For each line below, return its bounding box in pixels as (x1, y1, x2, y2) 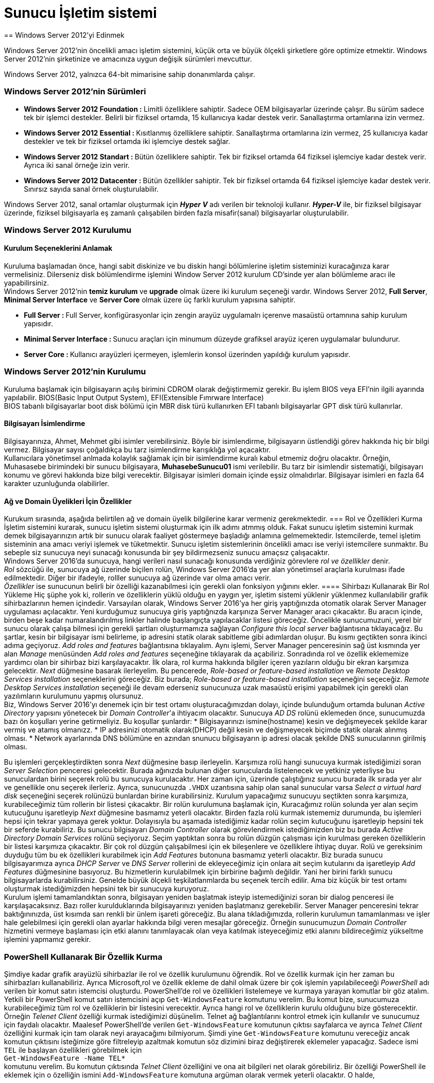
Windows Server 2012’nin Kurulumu (4, 366, 146, 377)
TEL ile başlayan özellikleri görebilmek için (4, 1046, 142, 1055)
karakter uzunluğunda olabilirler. (4, 479, 109, 488)
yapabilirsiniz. (4, 279, 49, 288)
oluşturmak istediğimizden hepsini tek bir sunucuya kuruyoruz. (4, 884, 209, 893)
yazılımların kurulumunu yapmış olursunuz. (4, 692, 144, 701)
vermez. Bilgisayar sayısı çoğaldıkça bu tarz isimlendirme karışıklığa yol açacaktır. (4, 445, 271, 454)
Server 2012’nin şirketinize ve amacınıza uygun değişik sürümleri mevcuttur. (4, 54, 252, 63)
